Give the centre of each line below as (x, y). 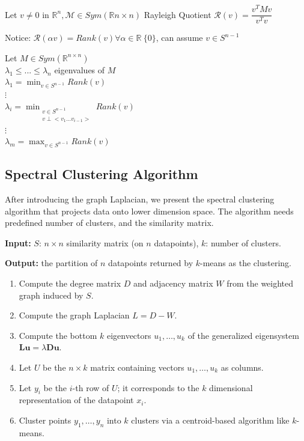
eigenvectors (129, 335)
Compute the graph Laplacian (74, 315)
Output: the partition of (51, 263)
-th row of (91, 387)
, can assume (179, 38)
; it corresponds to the (158, 387)
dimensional (231, 387)
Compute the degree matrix (70, 283)
